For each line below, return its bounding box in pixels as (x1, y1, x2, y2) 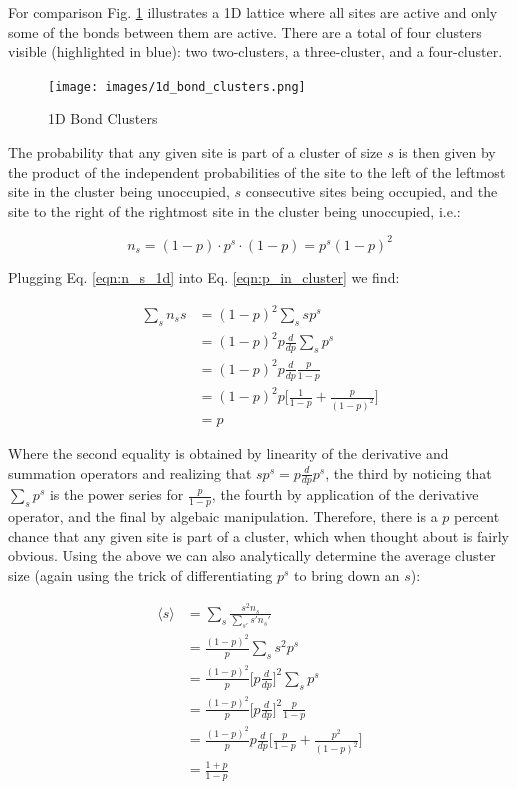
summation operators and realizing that (8, 462, 252, 483)
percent (454, 506, 500, 527)
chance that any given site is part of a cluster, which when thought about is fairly (8, 525, 509, 546)
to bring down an (294, 565, 400, 586)
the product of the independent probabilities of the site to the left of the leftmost (8, 161, 506, 182)
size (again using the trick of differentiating (8, 565, 273, 586)
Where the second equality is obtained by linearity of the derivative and (8, 442, 449, 463)
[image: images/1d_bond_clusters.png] (48, 79, 306, 94)
